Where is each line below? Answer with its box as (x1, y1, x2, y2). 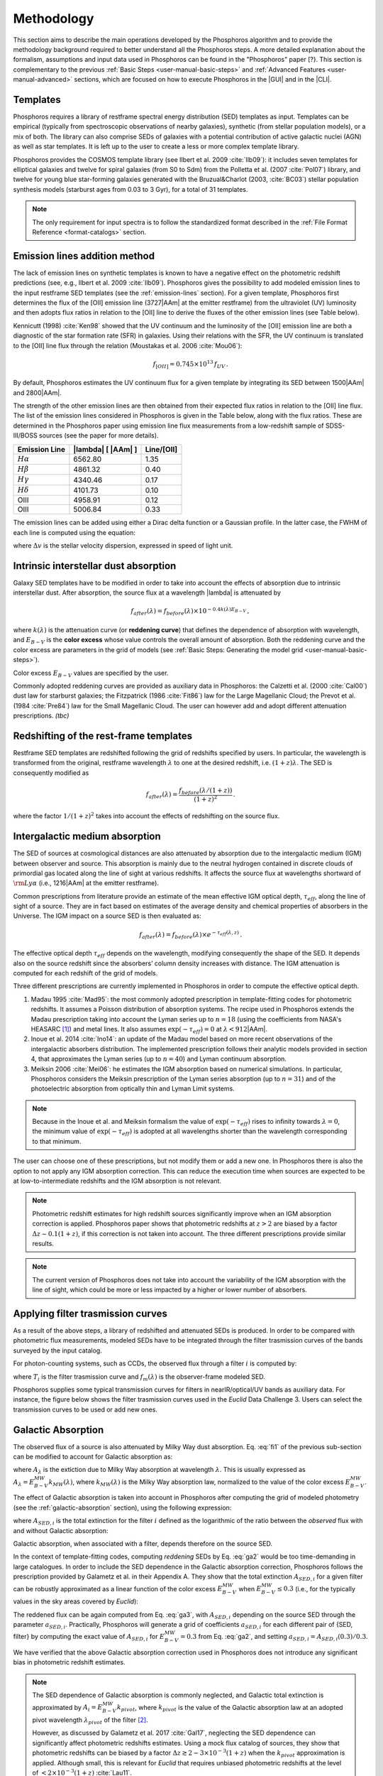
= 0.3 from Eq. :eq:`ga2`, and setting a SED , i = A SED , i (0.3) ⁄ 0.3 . (179, 1632, 368, 1642)
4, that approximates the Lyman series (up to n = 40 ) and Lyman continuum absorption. (30, 1055, 287, 1063)
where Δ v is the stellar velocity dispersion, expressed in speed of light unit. (13, 541, 233, 550)
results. (32, 1239, 55, 1247)
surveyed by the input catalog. (13, 1346, 102, 1355)
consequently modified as (13, 768, 89, 777)
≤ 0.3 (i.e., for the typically (277, 1584, 356, 1593)
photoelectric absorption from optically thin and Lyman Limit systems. (30, 1084, 235, 1093)
